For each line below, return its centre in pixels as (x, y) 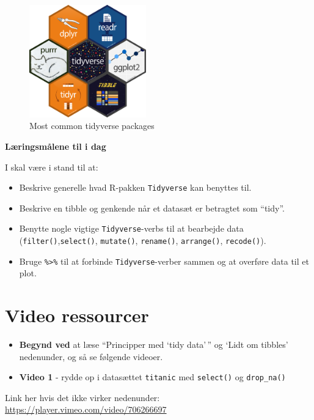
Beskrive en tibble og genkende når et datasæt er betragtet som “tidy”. (152, 208)
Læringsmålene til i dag (56, 146)
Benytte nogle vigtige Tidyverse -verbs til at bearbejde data (131, 228)
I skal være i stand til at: (52, 167)
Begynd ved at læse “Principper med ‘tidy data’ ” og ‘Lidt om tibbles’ (154, 344)
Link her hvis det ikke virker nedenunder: (82, 397)
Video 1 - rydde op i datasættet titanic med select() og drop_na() (152, 377)
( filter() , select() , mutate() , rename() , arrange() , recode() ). (143, 240)
